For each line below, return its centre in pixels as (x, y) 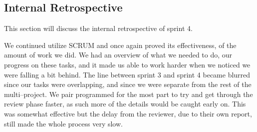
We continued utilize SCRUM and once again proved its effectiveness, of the (120, 45)
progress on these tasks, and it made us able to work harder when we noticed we (127, 64)
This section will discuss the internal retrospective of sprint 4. (98, 28)
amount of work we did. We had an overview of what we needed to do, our (118, 55)
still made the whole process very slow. (63, 123)
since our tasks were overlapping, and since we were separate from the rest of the (128, 84)
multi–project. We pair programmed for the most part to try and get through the (128, 94)
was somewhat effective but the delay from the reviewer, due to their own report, (128, 113)
